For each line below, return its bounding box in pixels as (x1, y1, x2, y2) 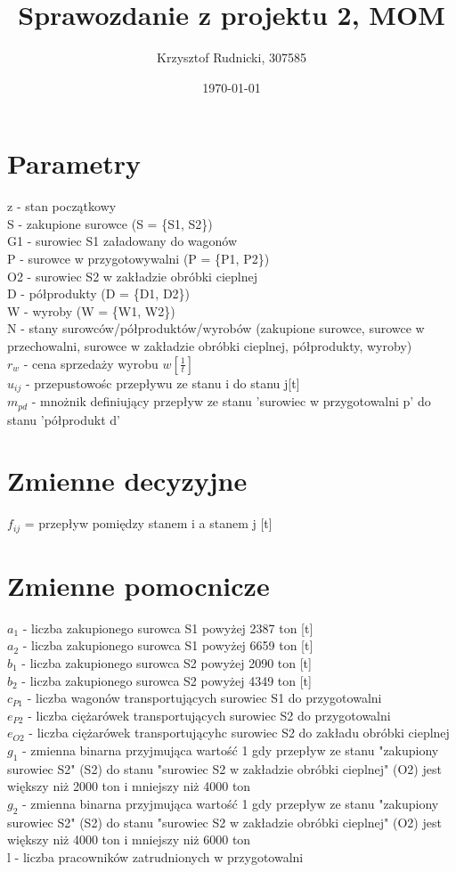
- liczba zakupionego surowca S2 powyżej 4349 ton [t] (21, 671, 312, 689)
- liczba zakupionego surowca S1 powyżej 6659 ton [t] (22, 636, 313, 655)
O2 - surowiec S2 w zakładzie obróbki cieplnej (7, 266, 257, 285)
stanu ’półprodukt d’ (7, 410, 120, 428)
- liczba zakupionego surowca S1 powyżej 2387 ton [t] (22, 618, 313, 637)
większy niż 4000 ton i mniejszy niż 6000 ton (7, 830, 251, 849)
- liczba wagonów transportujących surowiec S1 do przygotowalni (27, 689, 382, 707)
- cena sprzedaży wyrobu (23, 354, 159, 372)
